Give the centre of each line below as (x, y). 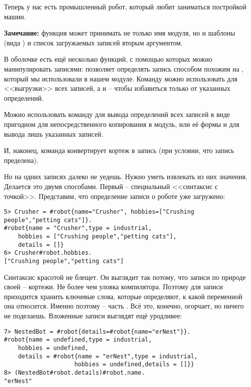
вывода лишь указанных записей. (54, 134)
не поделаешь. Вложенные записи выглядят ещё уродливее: (93, 316)
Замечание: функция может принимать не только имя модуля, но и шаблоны (120, 33)
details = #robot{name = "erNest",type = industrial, (108, 356)
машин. (15, 16)
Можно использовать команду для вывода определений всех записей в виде (117, 114)
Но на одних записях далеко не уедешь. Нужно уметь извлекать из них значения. (126, 176)
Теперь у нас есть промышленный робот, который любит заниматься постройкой (125, 6)
